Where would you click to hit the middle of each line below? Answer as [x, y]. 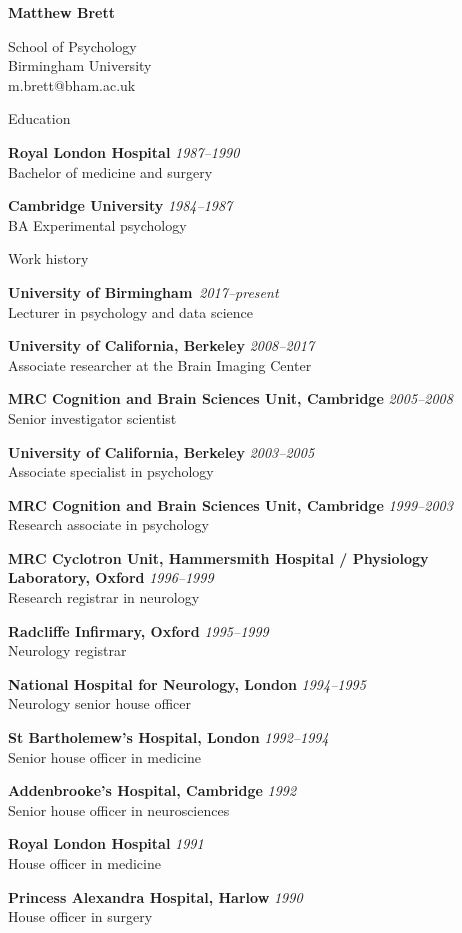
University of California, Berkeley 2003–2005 [161, 451]
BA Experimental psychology [97, 224]
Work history [48, 258]
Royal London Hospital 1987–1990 [124, 151]
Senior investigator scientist [92, 417]
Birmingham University [80, 65]
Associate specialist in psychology [111, 471]
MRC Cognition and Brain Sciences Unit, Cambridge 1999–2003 [230, 504]
